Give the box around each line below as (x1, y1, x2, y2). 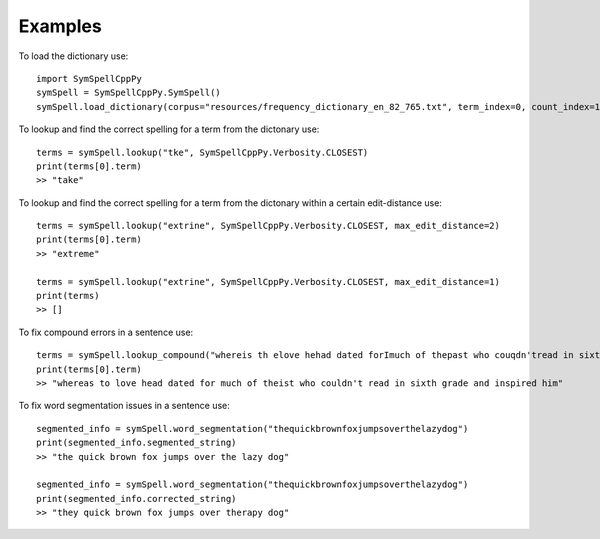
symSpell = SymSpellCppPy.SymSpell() (36, 87, 222, 99)
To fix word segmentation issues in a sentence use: (18, 400, 230, 412)
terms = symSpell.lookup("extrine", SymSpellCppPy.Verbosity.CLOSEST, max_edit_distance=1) (36, 276, 500, 287)
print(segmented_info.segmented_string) (36, 437, 237, 449)
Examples (18, 15, 102, 37)
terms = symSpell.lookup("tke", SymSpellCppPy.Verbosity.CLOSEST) (36, 146, 369, 158)
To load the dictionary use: (18, 50, 129, 62)
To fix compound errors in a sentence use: (18, 326, 194, 338)
